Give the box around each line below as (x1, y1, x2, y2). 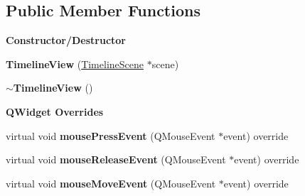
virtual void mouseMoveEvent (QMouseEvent (6, 175, 216, 190)
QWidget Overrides (6, 104, 104, 119)
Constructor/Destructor (6, 33, 126, 48)
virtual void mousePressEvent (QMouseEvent (6, 128, 215, 143)
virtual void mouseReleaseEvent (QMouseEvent (6, 152, 226, 167)
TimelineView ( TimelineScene (6, 56, 144, 71)
